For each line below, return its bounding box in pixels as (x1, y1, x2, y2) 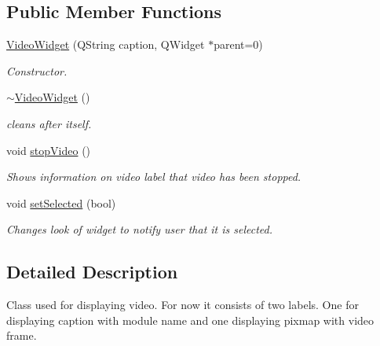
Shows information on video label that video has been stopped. (6, 168, 301, 185)
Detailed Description (6, 259, 178, 284)
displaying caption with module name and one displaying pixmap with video (6, 311, 375, 328)
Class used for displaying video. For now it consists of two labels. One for (6, 296, 359, 313)
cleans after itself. (6, 115, 92, 131)
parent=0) (214, 36, 263, 53)
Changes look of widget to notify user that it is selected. (6, 221, 273, 237)
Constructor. (6, 62, 68, 79)
